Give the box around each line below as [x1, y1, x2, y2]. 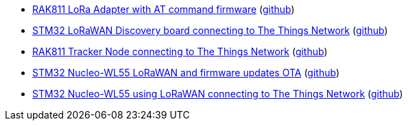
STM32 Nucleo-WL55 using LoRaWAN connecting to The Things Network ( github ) [32, 88, 403, 99]
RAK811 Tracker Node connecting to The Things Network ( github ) [32, 46, 328, 57]
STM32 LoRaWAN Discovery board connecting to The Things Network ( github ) [32, 25, 388, 36]
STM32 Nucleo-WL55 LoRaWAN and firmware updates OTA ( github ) [32, 67, 339, 78]
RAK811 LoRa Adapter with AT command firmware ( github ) [32, 3, 295, 15]
